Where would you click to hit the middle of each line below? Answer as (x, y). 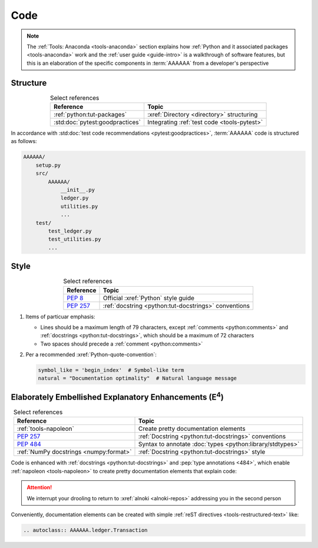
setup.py (48, 165)
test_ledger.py (70, 231)
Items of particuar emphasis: (60, 316)
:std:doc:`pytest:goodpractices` (97, 122)
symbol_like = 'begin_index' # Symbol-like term (111, 370)
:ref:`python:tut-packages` (90, 114)
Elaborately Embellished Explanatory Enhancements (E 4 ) (117, 396)
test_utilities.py (74, 239)
